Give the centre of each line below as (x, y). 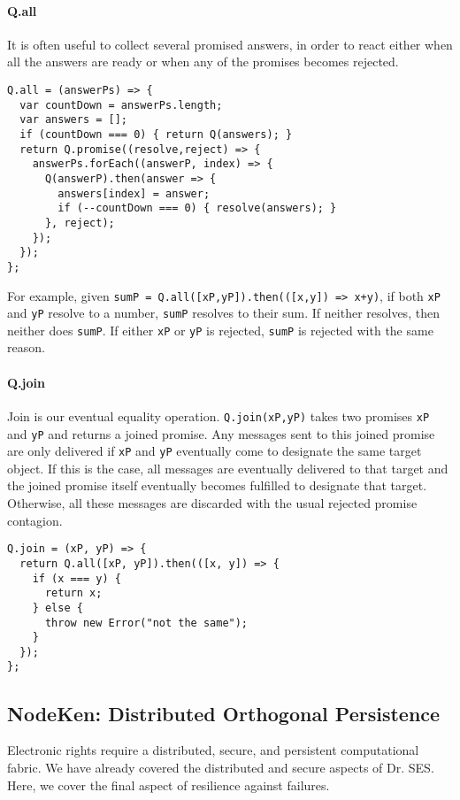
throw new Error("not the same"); (146, 623)
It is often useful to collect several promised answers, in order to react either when (230, 44)
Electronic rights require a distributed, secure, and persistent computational (213, 750)
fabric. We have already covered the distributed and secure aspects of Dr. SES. (221, 767)
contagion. (35, 520)
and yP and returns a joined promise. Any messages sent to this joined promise (221, 433)
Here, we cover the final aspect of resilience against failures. (169, 785)
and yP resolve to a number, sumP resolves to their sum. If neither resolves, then (223, 313)
